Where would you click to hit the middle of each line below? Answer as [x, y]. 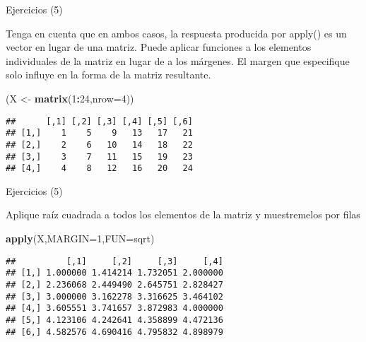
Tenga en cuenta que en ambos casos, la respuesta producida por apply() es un [176, 33]
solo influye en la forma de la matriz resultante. [108, 75]
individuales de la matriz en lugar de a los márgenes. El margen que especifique [178, 60]
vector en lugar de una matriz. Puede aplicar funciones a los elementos [159, 47]
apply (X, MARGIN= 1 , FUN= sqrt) [80, 238]
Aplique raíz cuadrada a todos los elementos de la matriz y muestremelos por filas [183, 214]
